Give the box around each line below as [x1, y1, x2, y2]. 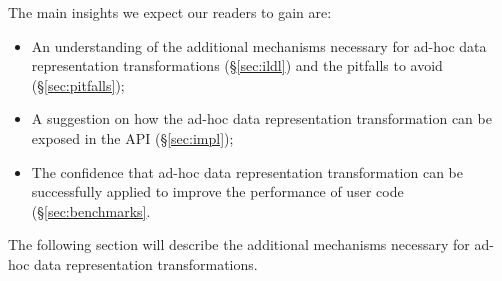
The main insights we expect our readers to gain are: [8, 2, 332, 22]
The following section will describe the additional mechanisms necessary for [8, 234, 470, 255]
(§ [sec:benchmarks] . [31, 200, 151, 221]
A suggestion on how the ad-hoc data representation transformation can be [31, 108, 492, 129]
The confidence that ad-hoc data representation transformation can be [31, 161, 464, 182]
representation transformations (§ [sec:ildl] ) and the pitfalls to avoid [31, 55, 443, 76]
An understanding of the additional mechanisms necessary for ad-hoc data [31, 35, 487, 56]
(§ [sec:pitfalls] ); [31, 74, 125, 95]
